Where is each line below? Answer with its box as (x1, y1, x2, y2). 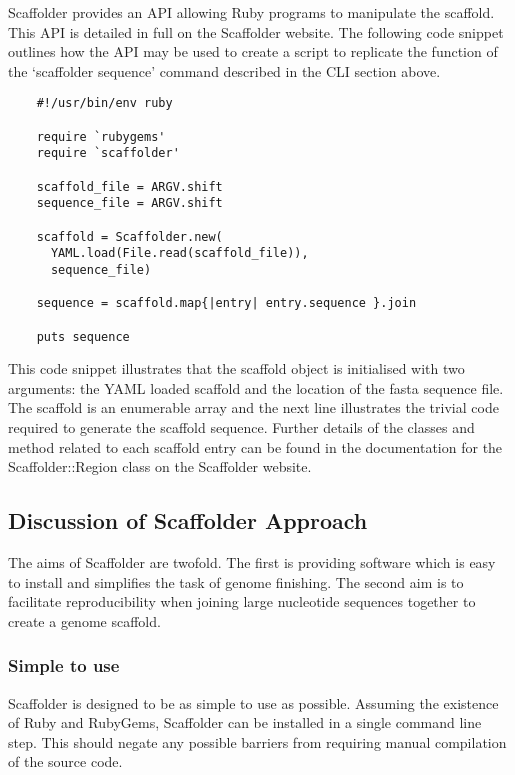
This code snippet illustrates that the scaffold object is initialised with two (8, 358, 465, 379)
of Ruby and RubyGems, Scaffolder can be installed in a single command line (8, 712, 482, 733)
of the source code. (8, 751, 123, 772)
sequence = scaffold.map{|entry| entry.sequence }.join (36, 296, 417, 311)
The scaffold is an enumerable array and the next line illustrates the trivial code (8, 397, 499, 418)
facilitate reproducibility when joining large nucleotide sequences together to (8, 591, 476, 612)
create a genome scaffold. (8, 610, 161, 631)
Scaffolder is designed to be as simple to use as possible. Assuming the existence (8, 692, 499, 713)
